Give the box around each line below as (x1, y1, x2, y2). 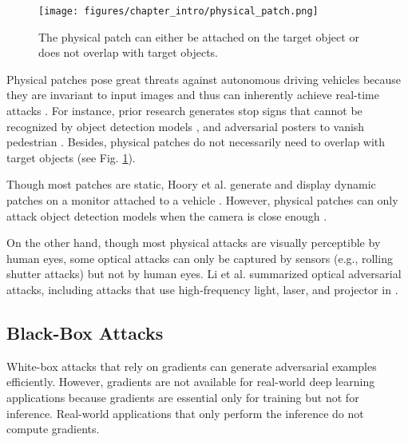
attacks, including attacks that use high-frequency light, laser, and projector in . (6, 281, 398, 297)
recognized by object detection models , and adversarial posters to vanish (6, 117, 365, 134)
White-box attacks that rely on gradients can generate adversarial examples (6, 357, 377, 374)
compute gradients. (6, 420, 100, 437)
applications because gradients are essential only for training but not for (6, 388, 359, 405)
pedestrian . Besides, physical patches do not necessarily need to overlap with (6, 133, 386, 150)
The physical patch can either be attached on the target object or (38, 28, 359, 45)
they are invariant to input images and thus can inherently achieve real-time (6, 86, 379, 103)
